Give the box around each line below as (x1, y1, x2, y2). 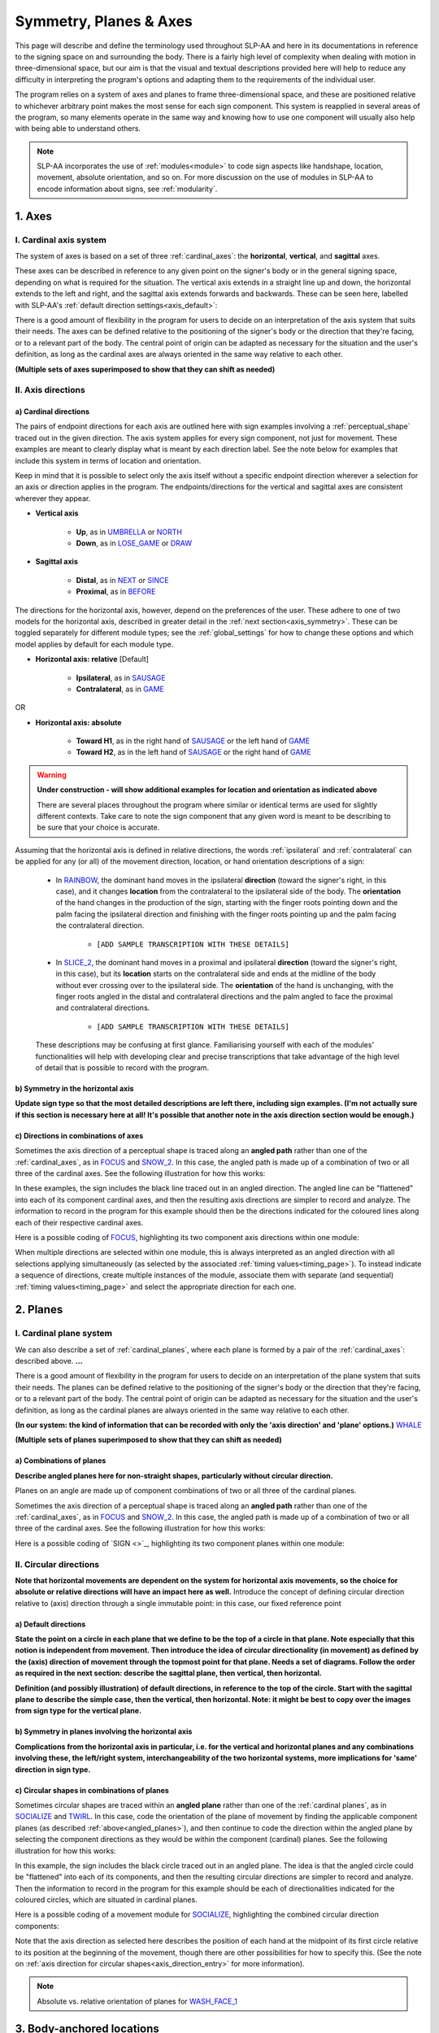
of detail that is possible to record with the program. (35, 1063, 210, 1073)
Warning (37, 769, 67, 780)
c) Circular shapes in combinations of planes (15, 1785, 170, 1795)
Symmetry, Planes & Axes (15, 12, 193, 30)
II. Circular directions (15, 1558, 100, 1569)
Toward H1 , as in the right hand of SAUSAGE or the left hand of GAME (76, 736, 311, 746)
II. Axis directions (15, 385, 85, 396)
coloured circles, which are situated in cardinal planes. (15, 1895, 198, 1905)
